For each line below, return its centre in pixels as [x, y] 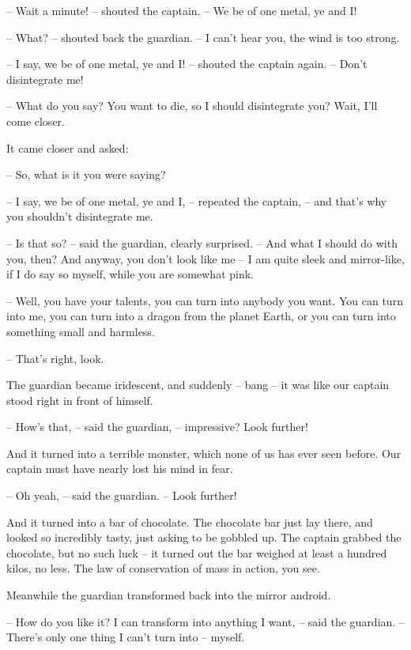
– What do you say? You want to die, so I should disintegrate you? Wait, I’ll [192, 106]
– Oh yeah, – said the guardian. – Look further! [122, 495]
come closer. [36, 121]
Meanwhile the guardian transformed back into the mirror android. [169, 595]
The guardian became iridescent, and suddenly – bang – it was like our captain [198, 385]
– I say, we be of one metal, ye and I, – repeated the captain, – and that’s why [197, 200]
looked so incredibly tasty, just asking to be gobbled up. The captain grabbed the [204, 537]
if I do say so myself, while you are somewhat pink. [130, 274]
